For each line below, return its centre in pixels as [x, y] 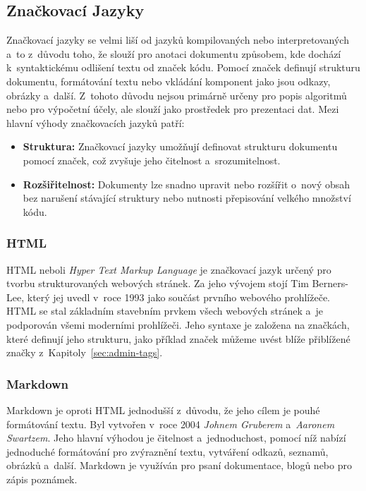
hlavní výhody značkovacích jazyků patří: [96, 122]
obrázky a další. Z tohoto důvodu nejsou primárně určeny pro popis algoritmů [177, 95]
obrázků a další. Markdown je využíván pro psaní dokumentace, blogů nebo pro [179, 465]
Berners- [330, 283]
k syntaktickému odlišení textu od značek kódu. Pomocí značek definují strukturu [183, 67]
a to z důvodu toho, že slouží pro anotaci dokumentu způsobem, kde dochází [174, 53]
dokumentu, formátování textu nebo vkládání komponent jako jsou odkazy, [169, 81]
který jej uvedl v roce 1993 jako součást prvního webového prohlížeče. [178, 297]
